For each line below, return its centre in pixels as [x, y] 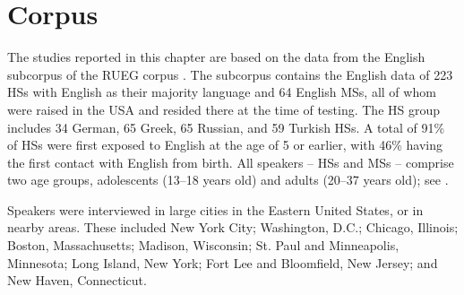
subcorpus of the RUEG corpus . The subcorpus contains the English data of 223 [230, 74]
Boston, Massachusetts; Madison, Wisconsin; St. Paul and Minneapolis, [203, 245]
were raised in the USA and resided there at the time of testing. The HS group [224, 109]
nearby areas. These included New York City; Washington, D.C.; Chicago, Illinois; [233, 227]
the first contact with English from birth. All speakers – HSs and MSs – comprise [231, 162]
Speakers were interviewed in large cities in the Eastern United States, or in [215, 209]
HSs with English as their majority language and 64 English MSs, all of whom [222, 92]
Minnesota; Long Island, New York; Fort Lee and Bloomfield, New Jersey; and [223, 262]
